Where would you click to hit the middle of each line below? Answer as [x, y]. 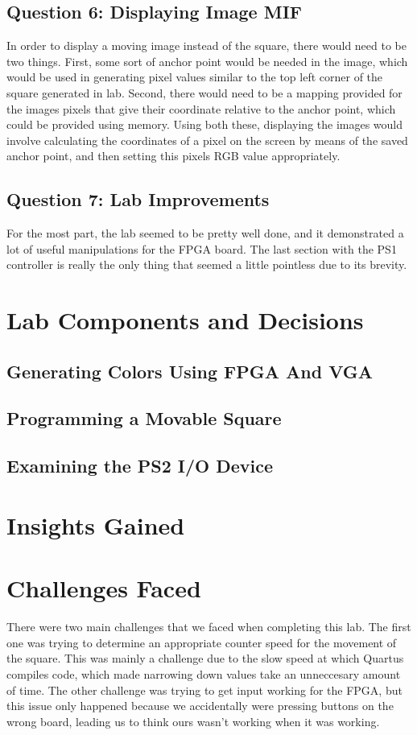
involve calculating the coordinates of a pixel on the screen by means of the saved [207, 140]
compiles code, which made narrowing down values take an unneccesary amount [204, 673]
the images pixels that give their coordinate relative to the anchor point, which [201, 108]
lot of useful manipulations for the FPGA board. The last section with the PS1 [202, 248]
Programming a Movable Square [144, 418]
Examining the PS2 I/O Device [140, 466]
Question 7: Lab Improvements [138, 199]
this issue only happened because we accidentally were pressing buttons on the [200, 706]
